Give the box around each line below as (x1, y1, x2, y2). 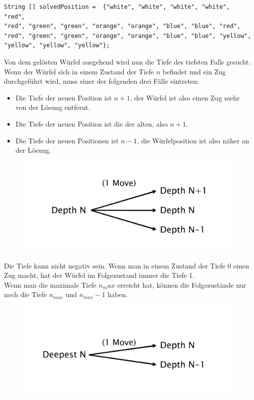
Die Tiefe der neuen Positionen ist (15, 135, 119, 145)
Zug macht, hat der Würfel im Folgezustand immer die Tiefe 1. (4, 270, 195, 280)
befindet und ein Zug (162, 66, 226, 76)
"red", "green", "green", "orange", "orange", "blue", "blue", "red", (4, 23, 241, 30)
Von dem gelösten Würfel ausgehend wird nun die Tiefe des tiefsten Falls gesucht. (4, 56, 251, 67)
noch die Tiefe (4, 289, 47, 300)
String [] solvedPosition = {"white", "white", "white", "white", (4, 3, 230, 10)
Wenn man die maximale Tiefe (4, 279, 97, 290)
